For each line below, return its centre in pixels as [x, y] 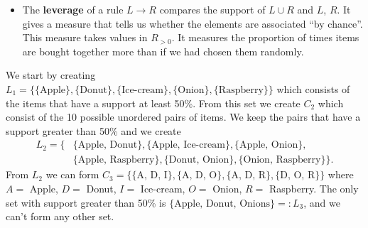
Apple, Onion [269, 145]
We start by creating [51, 75]
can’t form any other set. [60, 216]
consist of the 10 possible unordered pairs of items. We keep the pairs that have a [183, 117]
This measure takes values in [85, 37]
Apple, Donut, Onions [222, 203]
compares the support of [212, 9]
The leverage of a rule [73, 9]
